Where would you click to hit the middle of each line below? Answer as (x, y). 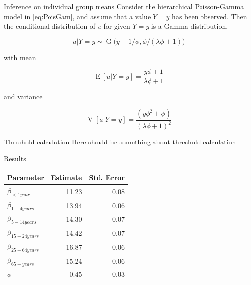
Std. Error (107, 178)
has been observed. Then (209, 16)
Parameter (26, 178)
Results (15, 158)
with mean (20, 57)
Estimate (66, 178)
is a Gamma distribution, (190, 26)
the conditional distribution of (50, 26)
